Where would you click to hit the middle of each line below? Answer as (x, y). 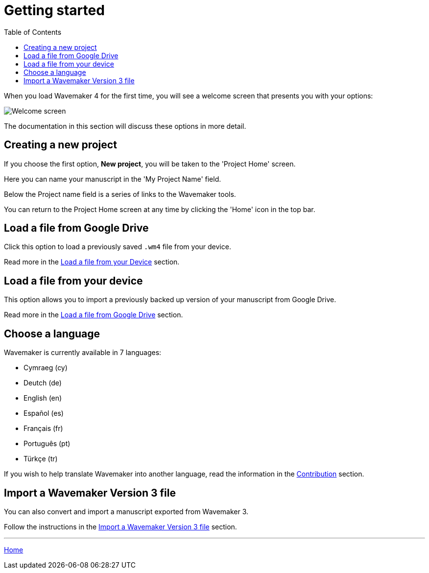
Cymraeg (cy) (46, 368)
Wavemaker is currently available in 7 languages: (83, 353)
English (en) (43, 398)
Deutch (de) (43, 383)
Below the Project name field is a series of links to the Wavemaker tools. (120, 194)
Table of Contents (33, 32)
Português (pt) (47, 444)
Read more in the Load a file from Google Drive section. (94, 315)
